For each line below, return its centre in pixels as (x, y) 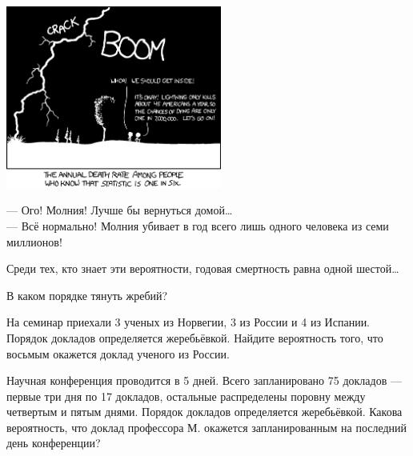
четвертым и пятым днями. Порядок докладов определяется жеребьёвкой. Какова (204, 412)
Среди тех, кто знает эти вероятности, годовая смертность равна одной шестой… (203, 268)
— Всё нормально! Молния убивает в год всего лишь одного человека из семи (198, 225)
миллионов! (34, 241)
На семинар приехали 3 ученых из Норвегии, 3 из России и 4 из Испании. (188, 322)
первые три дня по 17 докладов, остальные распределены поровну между (186, 396)
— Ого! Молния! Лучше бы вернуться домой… (120, 210)
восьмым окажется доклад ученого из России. (118, 353)
